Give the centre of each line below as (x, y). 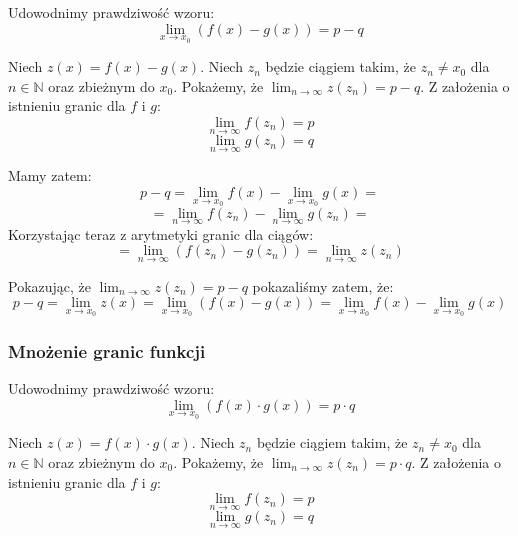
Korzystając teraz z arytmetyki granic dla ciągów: (161, 233)
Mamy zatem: (50, 175)
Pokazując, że (50, 285)
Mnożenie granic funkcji (107, 350)
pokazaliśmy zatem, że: (323, 285)
